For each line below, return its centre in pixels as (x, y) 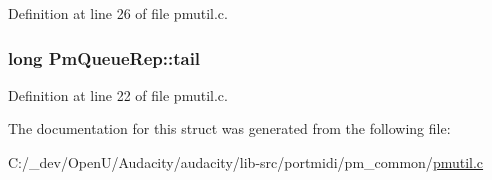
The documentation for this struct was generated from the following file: (229, 128)
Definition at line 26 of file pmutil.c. (118, 13)
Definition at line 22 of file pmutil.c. (118, 94)
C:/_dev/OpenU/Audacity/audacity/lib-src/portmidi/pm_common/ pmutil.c (246, 162)
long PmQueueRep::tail (104, 57)
